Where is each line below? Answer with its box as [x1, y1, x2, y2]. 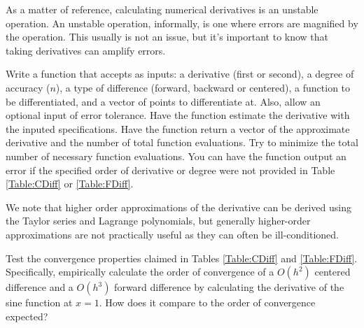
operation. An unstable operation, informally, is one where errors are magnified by [6, 15, 358, 30]
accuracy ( [6, 80, 50, 94]
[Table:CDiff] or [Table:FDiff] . [6, 176, 134, 191]
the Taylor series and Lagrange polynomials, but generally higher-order [6, 213, 311, 228]
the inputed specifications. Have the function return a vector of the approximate [6, 121, 350, 136]
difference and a [6, 280, 73, 294]
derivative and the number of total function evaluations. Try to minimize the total [6, 135, 358, 150]
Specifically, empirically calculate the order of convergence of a [6, 264, 274, 279]
